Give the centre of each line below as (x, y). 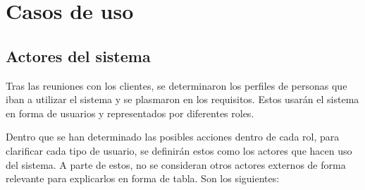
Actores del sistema (78, 55)
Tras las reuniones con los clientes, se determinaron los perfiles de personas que (177, 85)
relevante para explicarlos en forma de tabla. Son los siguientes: (143, 178)
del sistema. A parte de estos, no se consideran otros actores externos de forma (176, 164)
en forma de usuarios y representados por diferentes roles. (130, 113)
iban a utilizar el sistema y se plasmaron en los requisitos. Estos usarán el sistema (182, 99)
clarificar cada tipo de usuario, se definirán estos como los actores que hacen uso (179, 150)
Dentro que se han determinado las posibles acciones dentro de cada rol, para (173, 137)
